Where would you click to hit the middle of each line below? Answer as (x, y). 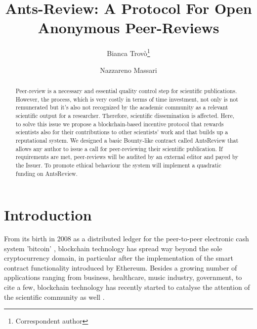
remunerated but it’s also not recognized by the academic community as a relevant (122, 107)
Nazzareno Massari (128, 70)
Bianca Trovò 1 (128, 52)
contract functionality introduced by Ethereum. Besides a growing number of (121, 267)
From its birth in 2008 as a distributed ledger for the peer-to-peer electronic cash (127, 239)
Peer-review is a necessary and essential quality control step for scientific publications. (126, 90)
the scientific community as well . (54, 297)
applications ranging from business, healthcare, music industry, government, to (123, 277)
